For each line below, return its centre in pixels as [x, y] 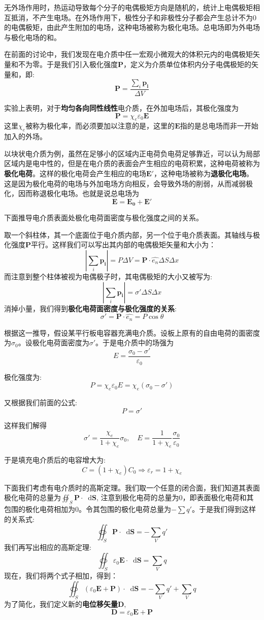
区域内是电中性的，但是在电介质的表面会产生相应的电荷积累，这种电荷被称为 [132, 163]
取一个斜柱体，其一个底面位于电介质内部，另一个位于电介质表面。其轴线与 [128, 234]
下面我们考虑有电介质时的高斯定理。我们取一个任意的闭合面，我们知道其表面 [132, 487]
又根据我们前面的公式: [41, 402]
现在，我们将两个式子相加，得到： [61, 576]
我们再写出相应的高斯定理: [48, 547]
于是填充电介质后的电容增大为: [55, 459]
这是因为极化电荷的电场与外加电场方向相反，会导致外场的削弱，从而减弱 [125, 183]
